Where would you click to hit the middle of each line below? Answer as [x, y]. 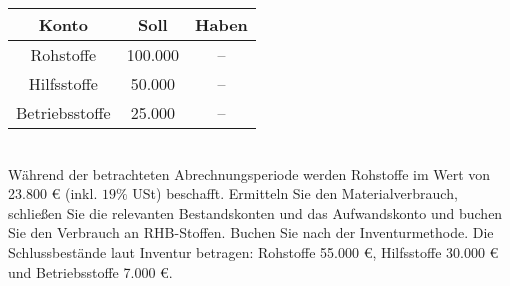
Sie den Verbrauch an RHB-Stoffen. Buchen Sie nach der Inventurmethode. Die [251, 232]
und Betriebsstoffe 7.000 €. [90, 271]
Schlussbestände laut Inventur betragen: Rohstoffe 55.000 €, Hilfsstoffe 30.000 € [253, 251]
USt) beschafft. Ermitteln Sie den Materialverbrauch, [295, 193]
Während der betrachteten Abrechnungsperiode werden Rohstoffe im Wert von [249, 173]
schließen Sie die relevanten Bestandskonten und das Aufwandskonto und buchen [255, 212]
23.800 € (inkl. [53, 193]
